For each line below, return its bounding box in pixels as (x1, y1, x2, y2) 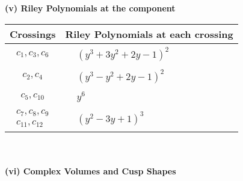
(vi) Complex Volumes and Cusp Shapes (5, 164, 176, 177)
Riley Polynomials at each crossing (65, 26, 233, 41)
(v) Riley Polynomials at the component (5, 2, 176, 14)
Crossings (10, 26, 56, 41)
